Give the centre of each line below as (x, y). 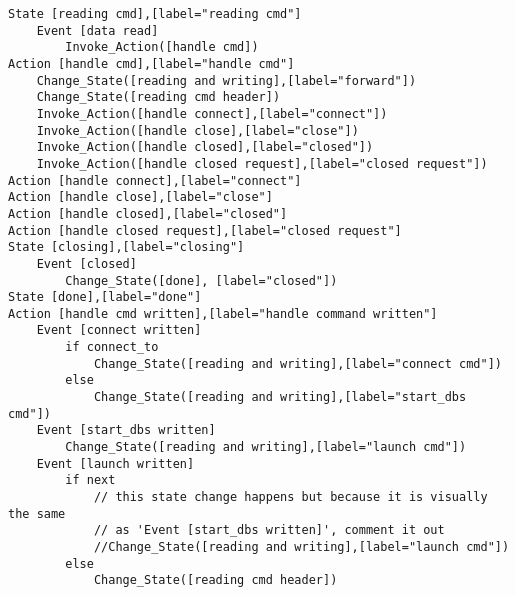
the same (37, 513)
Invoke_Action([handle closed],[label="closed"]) (205, 147)
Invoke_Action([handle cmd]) (162, 47)
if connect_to (112, 347)
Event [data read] (97, 30)
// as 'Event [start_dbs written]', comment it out (269, 530)
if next (90, 480)
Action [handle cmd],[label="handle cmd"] (151, 63)
